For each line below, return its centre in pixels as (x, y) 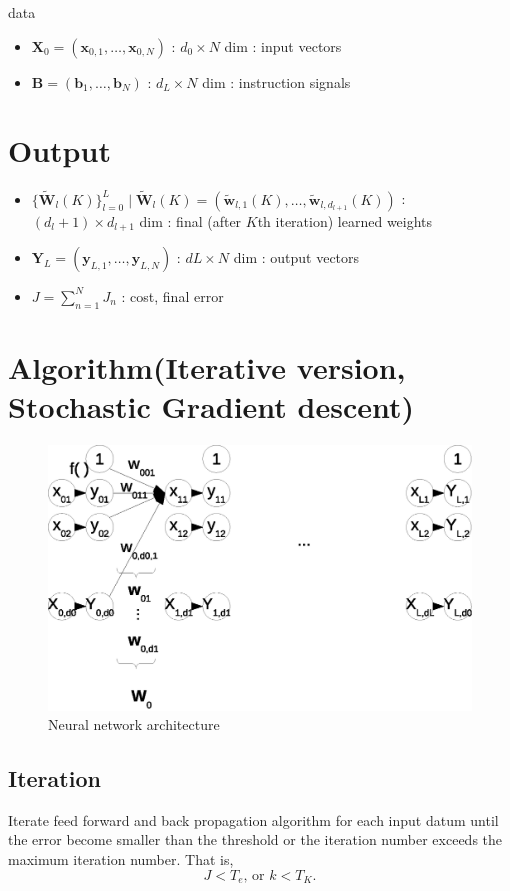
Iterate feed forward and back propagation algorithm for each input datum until (253, 819)
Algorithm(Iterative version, (207, 366)
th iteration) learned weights (345, 220)
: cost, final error (172, 295)
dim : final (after (190, 220)
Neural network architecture (134, 724)
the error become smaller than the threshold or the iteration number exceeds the (255, 839)
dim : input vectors (283, 45)
